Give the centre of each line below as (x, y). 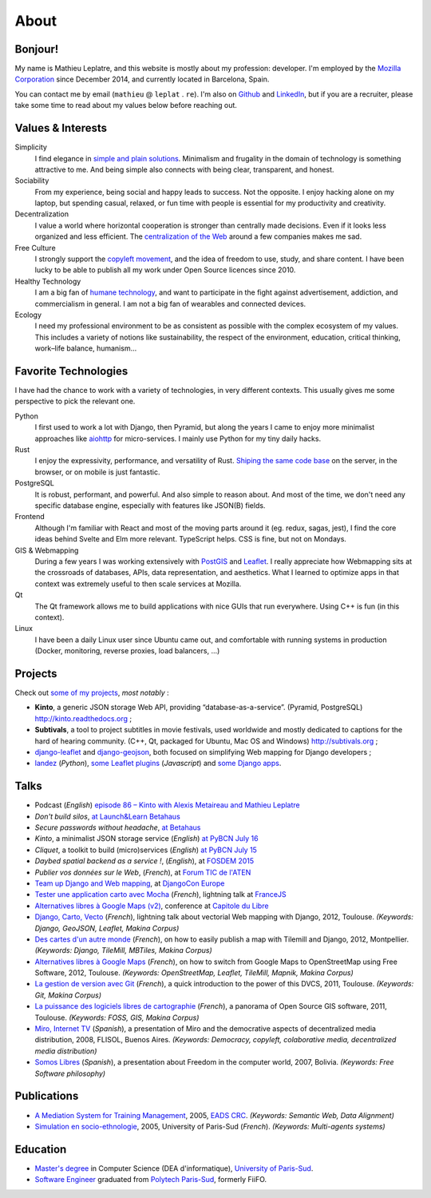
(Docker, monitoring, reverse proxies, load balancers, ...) (127, 651)
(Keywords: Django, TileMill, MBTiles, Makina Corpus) (124, 950)
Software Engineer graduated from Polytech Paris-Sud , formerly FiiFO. (151, 1180)
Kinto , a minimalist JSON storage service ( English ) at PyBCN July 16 (146, 839)
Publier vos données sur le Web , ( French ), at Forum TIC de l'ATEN (143, 872)
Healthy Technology (48, 281)
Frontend (30, 517)
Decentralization (42, 214)
